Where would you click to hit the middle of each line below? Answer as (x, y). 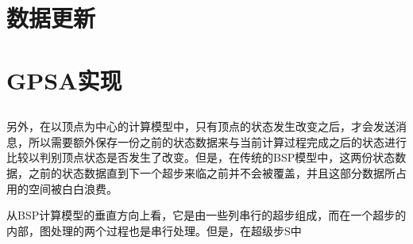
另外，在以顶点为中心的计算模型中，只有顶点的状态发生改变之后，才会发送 (201, 126)
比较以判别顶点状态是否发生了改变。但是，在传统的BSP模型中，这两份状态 (201, 157)
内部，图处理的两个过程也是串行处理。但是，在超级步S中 (154, 230)
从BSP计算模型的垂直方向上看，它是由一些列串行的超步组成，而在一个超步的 (206, 215)
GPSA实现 (64, 80)
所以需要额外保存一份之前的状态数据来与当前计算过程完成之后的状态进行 (217, 141)
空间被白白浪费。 (73, 188)
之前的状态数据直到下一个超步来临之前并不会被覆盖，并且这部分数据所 (212, 172)
